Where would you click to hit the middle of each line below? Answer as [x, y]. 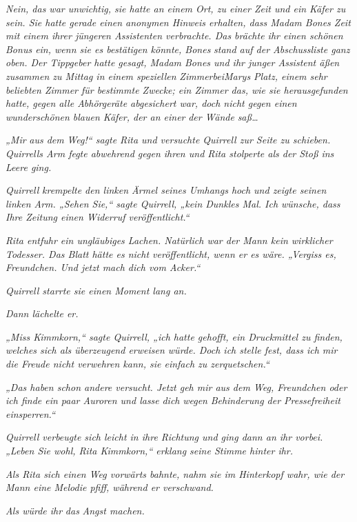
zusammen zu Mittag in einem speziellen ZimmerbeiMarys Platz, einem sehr [166, 76]
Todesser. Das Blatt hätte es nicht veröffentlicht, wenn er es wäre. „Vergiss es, [171, 253]
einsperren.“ [30, 413]
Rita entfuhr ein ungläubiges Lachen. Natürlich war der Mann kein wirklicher [169, 240]
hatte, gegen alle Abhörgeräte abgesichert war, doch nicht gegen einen [151, 103]
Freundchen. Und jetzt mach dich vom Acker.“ [103, 267]
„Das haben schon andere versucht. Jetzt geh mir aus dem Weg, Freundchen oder [176, 387]
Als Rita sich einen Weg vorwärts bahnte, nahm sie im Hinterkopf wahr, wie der [175, 473]
